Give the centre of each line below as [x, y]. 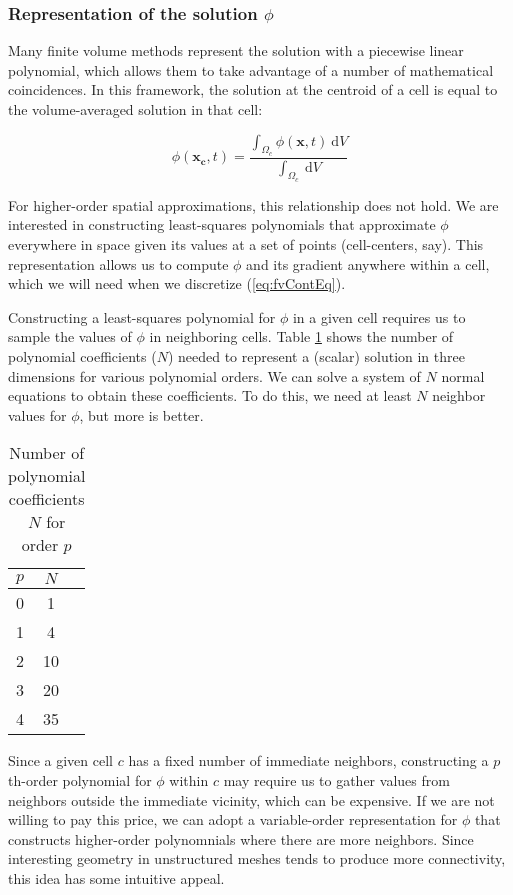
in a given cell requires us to [379, 316]
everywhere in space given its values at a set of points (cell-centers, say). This [246, 244]
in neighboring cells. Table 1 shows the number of [301, 336]
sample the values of [70, 336]
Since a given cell [60, 760]
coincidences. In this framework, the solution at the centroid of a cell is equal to [253, 89]
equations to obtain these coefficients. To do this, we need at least [210, 395]
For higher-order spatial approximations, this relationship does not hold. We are [253, 204]
